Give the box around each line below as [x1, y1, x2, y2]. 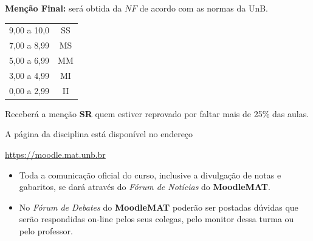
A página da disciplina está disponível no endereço [5, 127, 193, 140]
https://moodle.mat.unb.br [5, 148, 106, 160]
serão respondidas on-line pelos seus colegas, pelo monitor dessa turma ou [19, 212, 294, 225]
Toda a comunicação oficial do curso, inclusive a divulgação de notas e [19, 168, 281, 181]
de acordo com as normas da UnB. [139, 2, 268, 14]
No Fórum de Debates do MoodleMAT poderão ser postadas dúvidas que [19, 200, 298, 213]
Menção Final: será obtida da [5, 2, 122, 14]
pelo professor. [19, 224, 73, 237]
